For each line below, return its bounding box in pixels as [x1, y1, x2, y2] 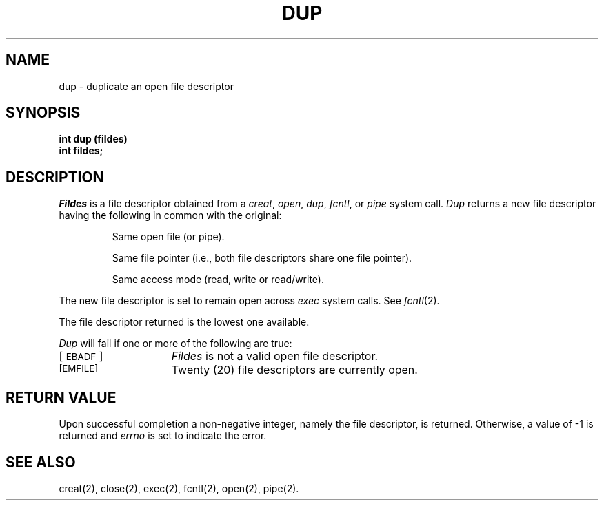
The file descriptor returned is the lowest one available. [59, 316, 310, 328]
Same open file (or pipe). [112, 231, 225, 243]
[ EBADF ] [59, 349, 103, 363]
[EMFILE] [59, 363, 99, 375]
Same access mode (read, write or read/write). [112, 273, 324, 286]
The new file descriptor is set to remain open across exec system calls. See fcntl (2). [59, 295, 440, 307]
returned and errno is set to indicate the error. [59, 430, 267, 442]
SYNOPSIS [6, 104, 81, 122]
